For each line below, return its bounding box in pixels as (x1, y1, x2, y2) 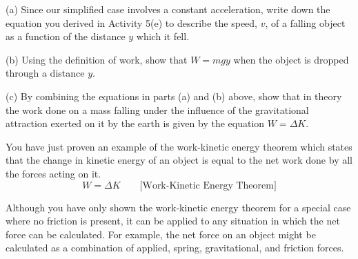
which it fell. (136, 29, 190, 44)
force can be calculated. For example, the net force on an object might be (6, 227, 316, 241)
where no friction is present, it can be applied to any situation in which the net (6, 213, 340, 228)
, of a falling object (265, 15, 346, 30)
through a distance (6, 66, 85, 80)
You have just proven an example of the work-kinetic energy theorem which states (6, 139, 352, 153)
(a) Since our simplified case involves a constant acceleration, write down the (6, 2, 330, 16)
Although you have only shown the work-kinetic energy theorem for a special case (6, 200, 351, 214)
